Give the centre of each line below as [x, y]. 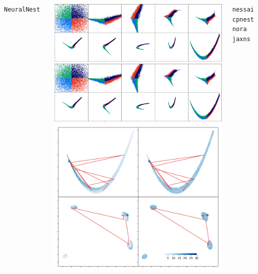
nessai [243, 10]
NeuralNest [22, 10]
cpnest [243, 19]
